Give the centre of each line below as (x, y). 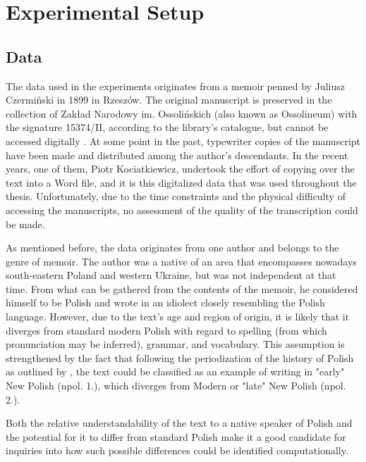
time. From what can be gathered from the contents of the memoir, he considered (182, 288)
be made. (25, 224)
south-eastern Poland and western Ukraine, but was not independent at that (171, 275)
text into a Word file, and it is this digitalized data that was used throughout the (181, 182)
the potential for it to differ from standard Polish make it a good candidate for (176, 436)
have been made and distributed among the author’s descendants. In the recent (177, 155)
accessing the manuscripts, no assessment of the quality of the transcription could (182, 210)
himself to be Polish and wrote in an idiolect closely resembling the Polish (165, 302)
